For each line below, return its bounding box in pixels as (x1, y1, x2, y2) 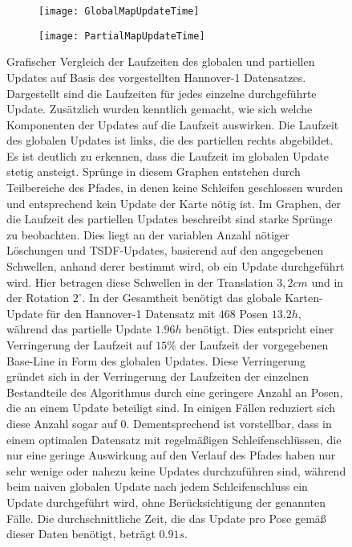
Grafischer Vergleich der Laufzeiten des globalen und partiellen (6, 53, 315, 70)
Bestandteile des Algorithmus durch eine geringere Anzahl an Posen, (6, 383, 343, 400)
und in (311, 273, 344, 290)
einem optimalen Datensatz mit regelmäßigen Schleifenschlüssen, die (6, 431, 342, 447)
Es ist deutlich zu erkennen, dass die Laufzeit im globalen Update (6, 147, 330, 164)
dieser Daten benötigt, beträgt (6, 525, 156, 542)
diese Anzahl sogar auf (6, 414, 117, 431)
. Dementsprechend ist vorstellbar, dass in (126, 414, 332, 431)
